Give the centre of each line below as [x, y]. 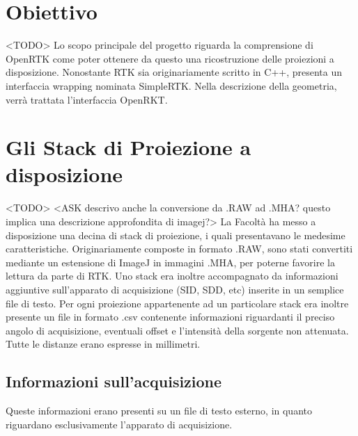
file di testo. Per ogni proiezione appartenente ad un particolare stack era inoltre [177, 303]
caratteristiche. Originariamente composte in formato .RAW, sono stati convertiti [179, 249]
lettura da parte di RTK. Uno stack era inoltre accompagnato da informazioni [172, 276]
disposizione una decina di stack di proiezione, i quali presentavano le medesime [176, 235]
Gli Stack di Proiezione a [129, 147]
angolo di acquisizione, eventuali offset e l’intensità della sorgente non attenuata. [177, 330]
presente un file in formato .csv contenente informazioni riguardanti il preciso [170, 317]
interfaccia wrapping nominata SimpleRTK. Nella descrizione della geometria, [171, 85]
